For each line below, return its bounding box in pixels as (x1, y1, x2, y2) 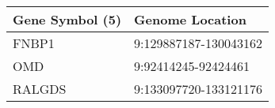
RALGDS (13, 80, 67, 98)
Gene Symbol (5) (13, 10, 122, 28)
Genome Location (134, 10, 246, 28)
